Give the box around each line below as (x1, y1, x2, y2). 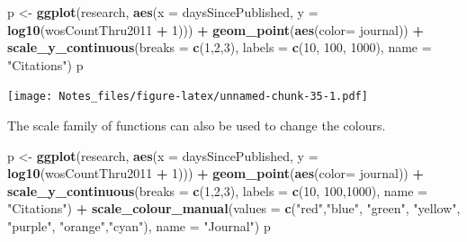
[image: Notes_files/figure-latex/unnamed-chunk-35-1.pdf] (7, 90, 368, 103)
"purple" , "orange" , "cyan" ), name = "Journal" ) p (7, 217, 271, 235)
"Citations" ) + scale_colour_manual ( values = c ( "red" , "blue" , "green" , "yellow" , (7, 199, 461, 218)
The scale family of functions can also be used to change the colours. (7, 116, 386, 135)
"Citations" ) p (7, 55, 84, 74)
